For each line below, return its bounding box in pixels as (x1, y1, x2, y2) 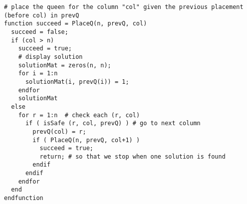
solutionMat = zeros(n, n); (18, 61, 111, 69)
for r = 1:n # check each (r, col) (18, 111, 140, 119)
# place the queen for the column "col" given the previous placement (4, 3, 244, 10)
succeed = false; (11, 28, 68, 35)
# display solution (18, 53, 83, 60)
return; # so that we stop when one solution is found (39, 153, 226, 160)
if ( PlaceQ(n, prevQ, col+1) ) (32, 136, 140, 144)
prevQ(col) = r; (32, 128, 86, 135)
